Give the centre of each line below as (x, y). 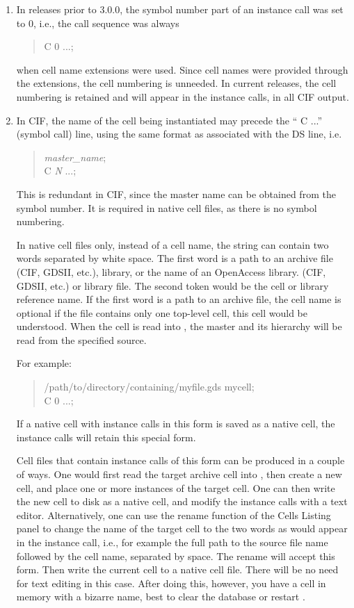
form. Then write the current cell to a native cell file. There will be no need (177, 569)
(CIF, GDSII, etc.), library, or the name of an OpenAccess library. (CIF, (171, 271)
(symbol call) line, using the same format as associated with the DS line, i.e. (179, 134)
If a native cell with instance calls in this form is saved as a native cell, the (176, 424)
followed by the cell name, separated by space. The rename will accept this (176, 556)
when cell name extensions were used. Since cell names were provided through (182, 69)
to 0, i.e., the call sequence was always (98, 23)
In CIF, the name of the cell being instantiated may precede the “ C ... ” (169, 120)
